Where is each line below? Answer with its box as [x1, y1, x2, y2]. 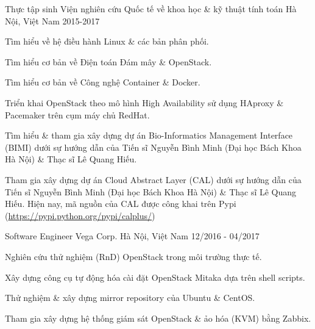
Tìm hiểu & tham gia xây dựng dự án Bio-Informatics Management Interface [5, 129, 293, 142]
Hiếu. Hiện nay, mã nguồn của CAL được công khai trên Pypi [5, 197, 236, 210]
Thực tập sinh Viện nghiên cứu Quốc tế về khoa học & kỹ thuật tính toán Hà [5, 2, 297, 15]
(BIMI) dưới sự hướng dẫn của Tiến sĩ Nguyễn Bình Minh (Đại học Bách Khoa [5, 140, 302, 153]
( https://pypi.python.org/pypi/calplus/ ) [5, 209, 155, 222]
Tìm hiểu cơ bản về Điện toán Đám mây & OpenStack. [5, 55, 212, 68]
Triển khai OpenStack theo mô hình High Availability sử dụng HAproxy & [5, 96, 284, 109]
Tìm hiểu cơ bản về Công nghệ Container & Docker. [5, 76, 200, 89]
